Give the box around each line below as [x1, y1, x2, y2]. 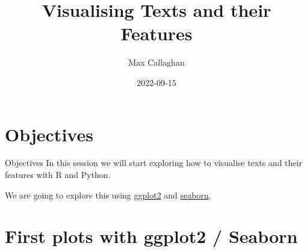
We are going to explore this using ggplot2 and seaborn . [5, 188, 211, 201]
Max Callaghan [128, 56, 185, 69]
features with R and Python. [5, 168, 111, 181]
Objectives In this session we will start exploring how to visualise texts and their [5, 156, 302, 169]
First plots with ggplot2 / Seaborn [5, 224, 298, 248]
